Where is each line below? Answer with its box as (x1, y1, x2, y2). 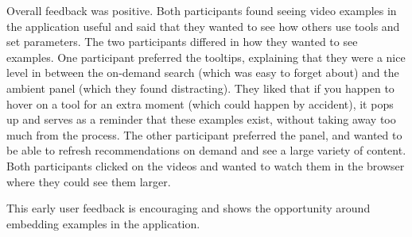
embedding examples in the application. (6, 215, 200, 231)
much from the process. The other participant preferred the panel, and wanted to (6, 126, 402, 143)
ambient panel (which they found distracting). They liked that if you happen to (6, 79, 395, 96)
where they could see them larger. (6, 173, 171, 189)
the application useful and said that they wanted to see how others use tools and (6, 17, 400, 34)
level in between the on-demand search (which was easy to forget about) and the (6, 64, 399, 81)
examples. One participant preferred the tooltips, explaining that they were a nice (6, 48, 406, 65)
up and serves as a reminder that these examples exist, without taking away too (6, 111, 396, 128)
